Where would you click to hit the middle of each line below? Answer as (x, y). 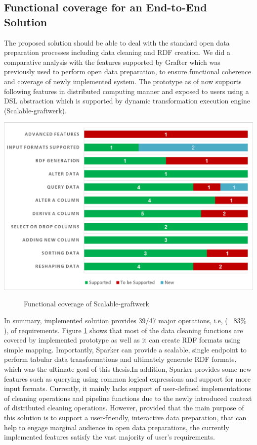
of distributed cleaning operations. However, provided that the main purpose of (124, 408)
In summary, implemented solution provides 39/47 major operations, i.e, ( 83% (125, 320)
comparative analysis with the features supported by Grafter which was (112, 62)
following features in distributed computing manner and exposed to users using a (127, 91)
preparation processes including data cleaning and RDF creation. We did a (117, 52)
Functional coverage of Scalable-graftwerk (86, 304)
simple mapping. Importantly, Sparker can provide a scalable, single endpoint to (125, 349)
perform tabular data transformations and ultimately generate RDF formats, (120, 359)
